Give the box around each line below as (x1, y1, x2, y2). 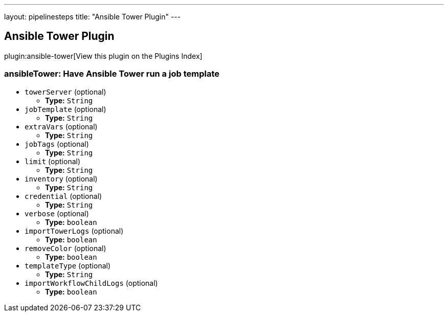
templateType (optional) (25, 261, 111, 270)
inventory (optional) (25, 174, 98, 183)
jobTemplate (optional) (25, 104, 106, 114)
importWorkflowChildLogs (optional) (25, 278, 158, 287)
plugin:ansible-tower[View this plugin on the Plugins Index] (4, 51, 203, 60)
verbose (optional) (25, 209, 89, 218)
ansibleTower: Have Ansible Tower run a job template (4, 69, 219, 79)
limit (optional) (25, 156, 81, 166)
